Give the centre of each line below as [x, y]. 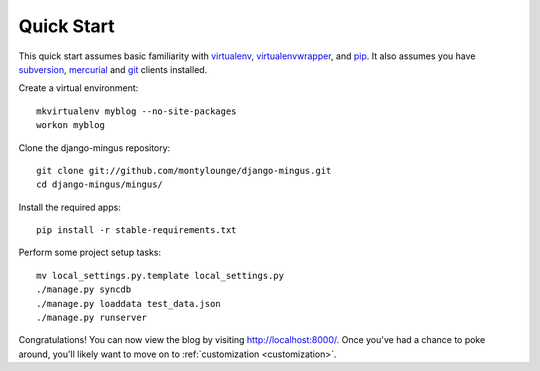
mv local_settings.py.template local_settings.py [160, 275]
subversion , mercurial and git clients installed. [113, 69]
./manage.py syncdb [84, 289]
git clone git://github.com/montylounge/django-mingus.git [184, 170]
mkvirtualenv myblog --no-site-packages [136, 111]
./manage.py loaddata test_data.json [129, 303]
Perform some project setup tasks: [90, 252]
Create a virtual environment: [78, 88]
